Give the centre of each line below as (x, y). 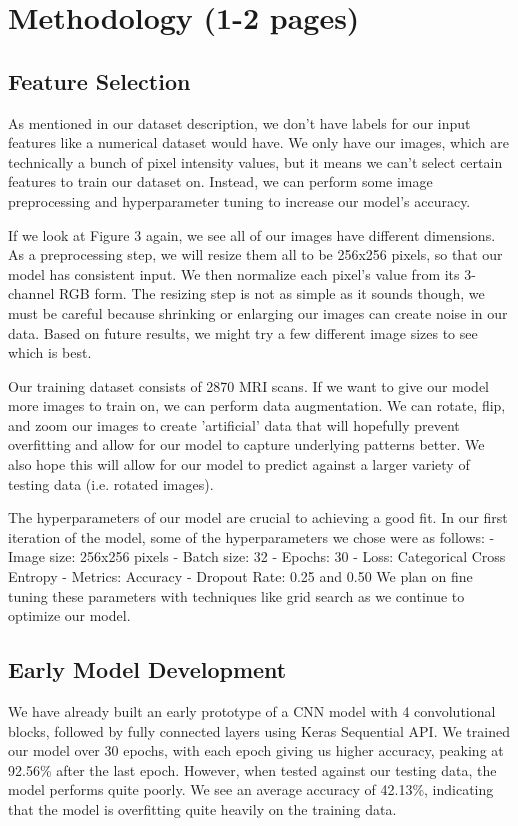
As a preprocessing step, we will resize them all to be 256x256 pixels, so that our (255, 254)
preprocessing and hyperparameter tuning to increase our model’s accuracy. (239, 200)
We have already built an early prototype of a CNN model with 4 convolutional (252, 711)
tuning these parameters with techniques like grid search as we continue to (236, 595)
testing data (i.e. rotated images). (111, 483)
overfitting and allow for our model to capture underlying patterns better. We (246, 444)
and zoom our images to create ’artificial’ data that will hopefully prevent (234, 424)
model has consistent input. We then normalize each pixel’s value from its (234, 273)
